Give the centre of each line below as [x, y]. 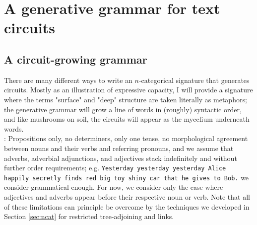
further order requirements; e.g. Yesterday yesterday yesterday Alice [115, 168]
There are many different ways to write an [68, 80]
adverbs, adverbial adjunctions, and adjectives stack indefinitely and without [121, 158]
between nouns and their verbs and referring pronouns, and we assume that [119, 148]
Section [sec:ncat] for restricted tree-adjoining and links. [89, 216]
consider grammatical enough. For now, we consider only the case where [114, 187]
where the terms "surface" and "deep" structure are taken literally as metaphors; [126, 99]
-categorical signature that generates [194, 80]
